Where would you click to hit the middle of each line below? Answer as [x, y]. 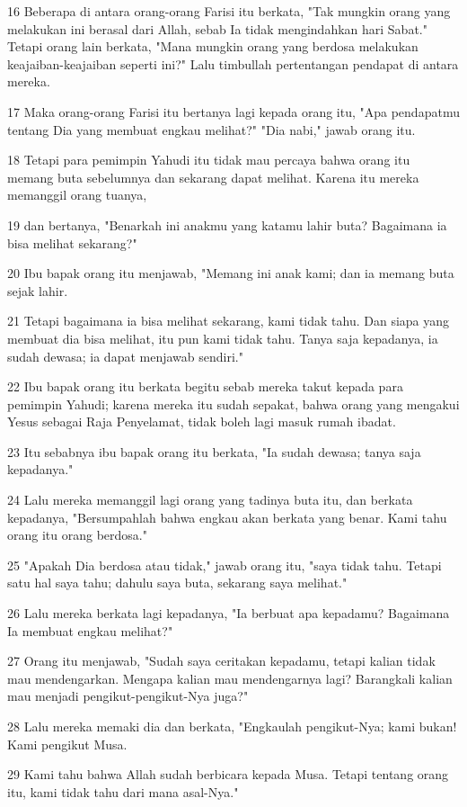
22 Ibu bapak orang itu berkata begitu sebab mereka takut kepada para [205, 386]
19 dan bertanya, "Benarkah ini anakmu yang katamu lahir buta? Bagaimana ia [227, 224]
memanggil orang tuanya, [77, 195]
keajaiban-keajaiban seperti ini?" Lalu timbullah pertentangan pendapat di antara [233, 63]
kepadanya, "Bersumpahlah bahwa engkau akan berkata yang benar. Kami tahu [227, 517]
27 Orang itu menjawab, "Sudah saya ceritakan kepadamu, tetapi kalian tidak [221, 661]
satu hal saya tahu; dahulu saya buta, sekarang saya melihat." [177, 583]
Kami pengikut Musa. [67, 744]
